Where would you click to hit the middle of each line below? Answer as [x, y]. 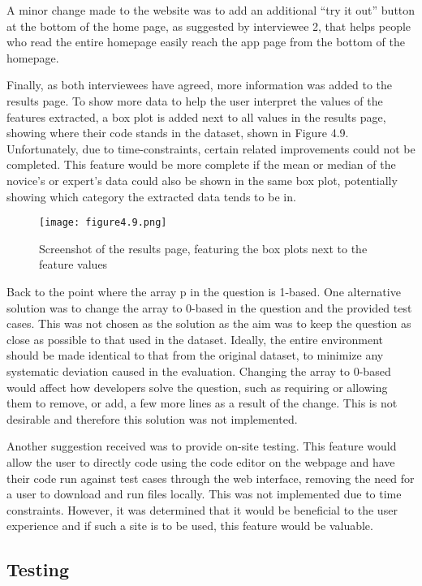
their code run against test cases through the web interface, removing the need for [211, 478]
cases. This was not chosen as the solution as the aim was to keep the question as [209, 323]
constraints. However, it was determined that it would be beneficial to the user [202, 509]
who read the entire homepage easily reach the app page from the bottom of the [206, 42]
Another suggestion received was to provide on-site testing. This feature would [202, 446]
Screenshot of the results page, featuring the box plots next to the [203, 248]
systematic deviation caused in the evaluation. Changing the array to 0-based [199, 371]
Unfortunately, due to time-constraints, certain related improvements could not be [211, 148]
